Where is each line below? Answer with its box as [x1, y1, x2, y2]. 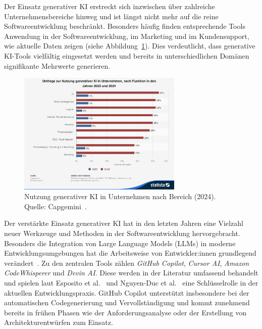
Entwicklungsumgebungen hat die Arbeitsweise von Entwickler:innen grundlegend [4, 248, 256, 258]
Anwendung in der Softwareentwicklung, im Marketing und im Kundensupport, [4, 30, 249, 41]
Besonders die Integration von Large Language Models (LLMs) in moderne [4, 238, 236, 248]
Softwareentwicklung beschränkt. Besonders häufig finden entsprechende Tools [4, 21, 245, 31]
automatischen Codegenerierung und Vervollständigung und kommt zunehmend [4, 297, 250, 308]
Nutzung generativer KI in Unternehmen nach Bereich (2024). [24, 191, 216, 202]
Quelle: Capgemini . [24, 201, 87, 211]
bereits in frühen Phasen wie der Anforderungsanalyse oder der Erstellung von [4, 307, 247, 317]
